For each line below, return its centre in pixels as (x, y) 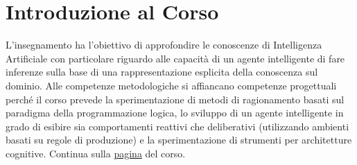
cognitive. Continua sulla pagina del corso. (96, 153)
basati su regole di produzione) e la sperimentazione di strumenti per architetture (179, 140)
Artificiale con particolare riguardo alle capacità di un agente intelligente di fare (175, 58)
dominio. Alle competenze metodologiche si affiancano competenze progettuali (171, 85)
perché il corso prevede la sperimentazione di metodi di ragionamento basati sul (175, 99)
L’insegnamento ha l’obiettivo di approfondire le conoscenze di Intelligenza (164, 45)
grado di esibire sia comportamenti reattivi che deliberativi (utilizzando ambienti (177, 126)
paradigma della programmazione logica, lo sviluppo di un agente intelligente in (175, 113)
